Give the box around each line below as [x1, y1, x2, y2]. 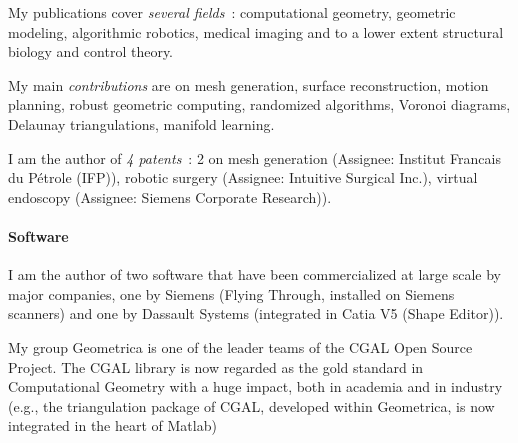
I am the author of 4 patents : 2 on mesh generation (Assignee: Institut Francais [8, 147, 501, 168]
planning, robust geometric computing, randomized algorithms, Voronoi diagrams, [8, 94, 511, 115]
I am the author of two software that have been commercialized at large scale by [8, 264, 501, 285]
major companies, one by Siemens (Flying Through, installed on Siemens [8, 283, 455, 304]
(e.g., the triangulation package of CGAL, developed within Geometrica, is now [8, 395, 495, 416]
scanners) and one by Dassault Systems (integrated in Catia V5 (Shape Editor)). [8, 303, 504, 324]
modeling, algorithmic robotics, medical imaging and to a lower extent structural [8, 21, 504, 42]
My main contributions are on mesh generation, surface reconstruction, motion [8, 74, 489, 95]
